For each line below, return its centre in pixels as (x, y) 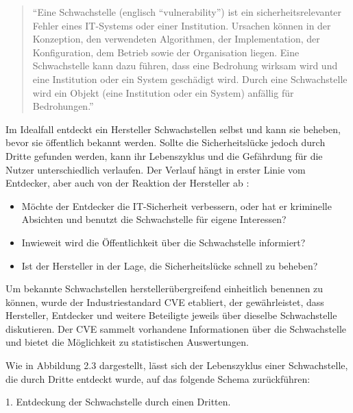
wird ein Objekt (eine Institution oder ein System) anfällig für (163, 92)
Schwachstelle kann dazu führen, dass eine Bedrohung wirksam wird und (185, 66)
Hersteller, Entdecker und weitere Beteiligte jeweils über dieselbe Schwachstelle (171, 315)
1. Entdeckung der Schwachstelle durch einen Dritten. (118, 402)
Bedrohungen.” (63, 106)
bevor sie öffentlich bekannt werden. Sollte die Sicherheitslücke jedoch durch (166, 142)
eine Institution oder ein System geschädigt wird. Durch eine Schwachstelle (190, 79)
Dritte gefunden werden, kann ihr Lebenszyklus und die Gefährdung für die (164, 155)
